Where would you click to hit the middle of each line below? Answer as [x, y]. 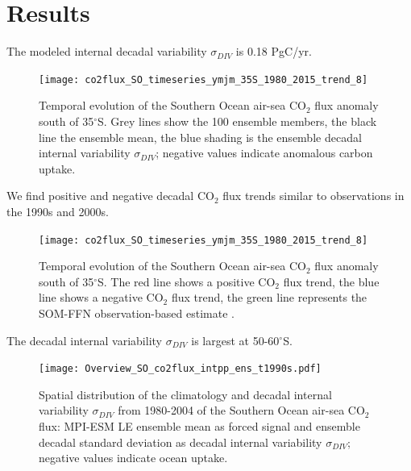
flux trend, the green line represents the [269, 297]
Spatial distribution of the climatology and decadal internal [185, 394]
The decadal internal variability [84, 340]
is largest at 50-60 [235, 340]
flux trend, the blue [331, 281]
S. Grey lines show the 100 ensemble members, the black [237, 121]
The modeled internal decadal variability [107, 51]
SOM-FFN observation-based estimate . [137, 313]
